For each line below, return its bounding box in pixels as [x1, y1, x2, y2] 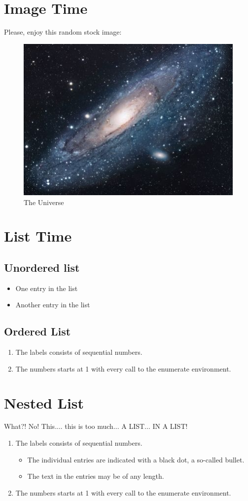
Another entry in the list [15, 299, 90, 310]
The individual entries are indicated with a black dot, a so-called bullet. [27, 454, 245, 464]
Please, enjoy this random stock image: [4, 27, 122, 37]
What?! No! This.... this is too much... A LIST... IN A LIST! [4, 421, 188, 431]
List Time [4, 226, 72, 246]
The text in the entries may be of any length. [27, 471, 164, 481]
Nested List [4, 392, 84, 413]
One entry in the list [15, 283, 78, 293]
